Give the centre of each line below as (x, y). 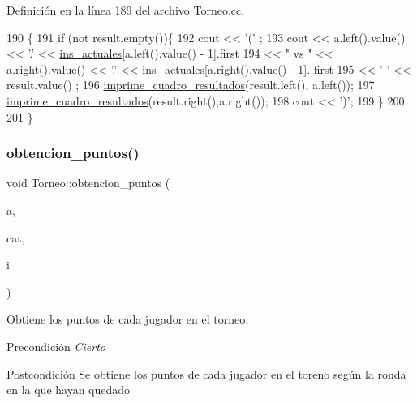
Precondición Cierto (56, 346)
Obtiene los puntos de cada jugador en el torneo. (128, 319)
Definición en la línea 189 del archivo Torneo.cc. (126, 10)
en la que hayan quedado (69, 390)
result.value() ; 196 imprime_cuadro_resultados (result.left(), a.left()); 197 (191, 85)
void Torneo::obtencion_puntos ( (88, 183)
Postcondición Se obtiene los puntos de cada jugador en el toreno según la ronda (206, 373)
